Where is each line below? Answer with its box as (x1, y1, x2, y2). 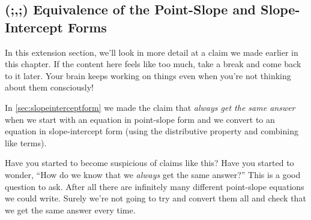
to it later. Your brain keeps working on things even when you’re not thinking (5, 69, 291, 82)
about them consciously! (5, 81, 94, 94)
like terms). (5, 136, 47, 149)
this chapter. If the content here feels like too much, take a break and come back (5, 58, 301, 70)
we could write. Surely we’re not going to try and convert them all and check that (5, 192, 306, 204)
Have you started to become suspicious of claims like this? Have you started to (5, 156, 294, 169)
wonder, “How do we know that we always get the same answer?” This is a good (5, 168, 301, 180)
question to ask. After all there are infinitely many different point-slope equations (5, 180, 304, 192)
